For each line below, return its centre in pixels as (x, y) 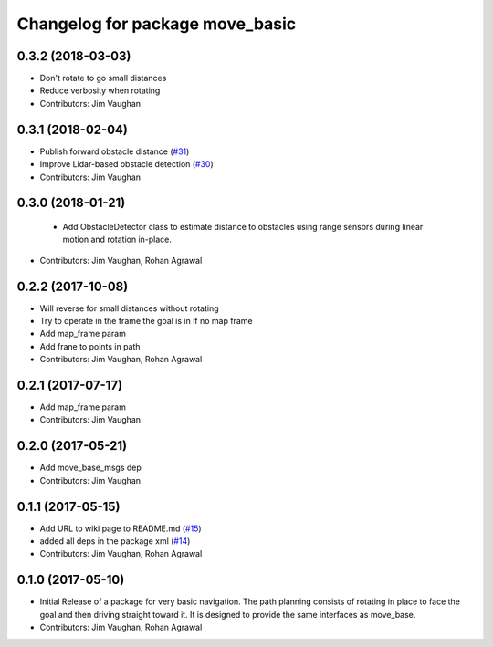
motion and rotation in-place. (117, 240)
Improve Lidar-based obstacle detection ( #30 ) (126, 164)
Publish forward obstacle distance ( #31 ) (115, 151)
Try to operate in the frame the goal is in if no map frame (146, 321)
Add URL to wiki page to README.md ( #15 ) (121, 528)
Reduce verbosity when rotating (100, 90)
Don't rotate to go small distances (103, 78)
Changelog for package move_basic (157, 24)
